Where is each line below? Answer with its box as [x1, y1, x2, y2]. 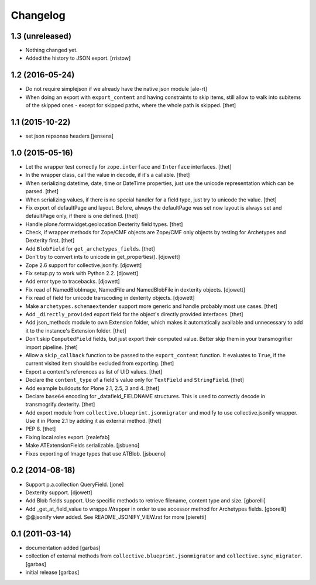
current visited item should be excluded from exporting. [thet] [25, 360, 174, 367]
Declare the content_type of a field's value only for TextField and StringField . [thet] [25, 377, 244, 384]
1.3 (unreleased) [11, 31, 72, 41]
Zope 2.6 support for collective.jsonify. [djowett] [25, 261, 142, 269]
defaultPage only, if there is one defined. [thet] [25, 213, 139, 220]
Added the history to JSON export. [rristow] [25, 54, 131, 61]
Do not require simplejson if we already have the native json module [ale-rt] [25, 85, 208, 93]
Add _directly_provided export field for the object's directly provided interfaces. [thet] [25, 310, 243, 317]
